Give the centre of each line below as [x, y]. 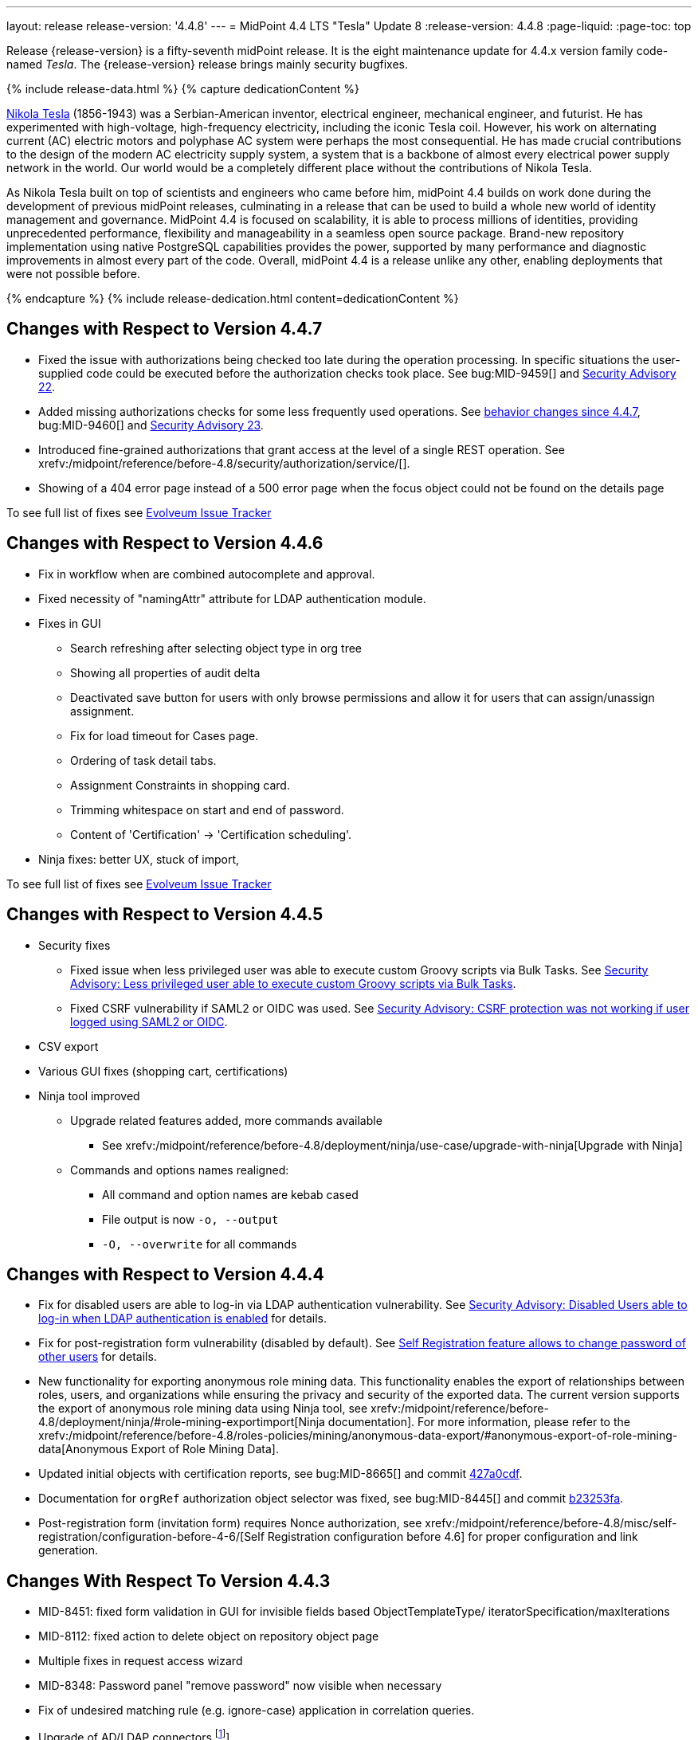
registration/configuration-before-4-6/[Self [151, 1537]
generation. [68, 1550]
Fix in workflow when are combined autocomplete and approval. [207, 574]
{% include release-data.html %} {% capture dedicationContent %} [183, 89]
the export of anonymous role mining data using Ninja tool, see [203, 1409]
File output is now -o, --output [190, 1219]
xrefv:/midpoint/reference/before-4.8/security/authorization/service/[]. [224, 463]
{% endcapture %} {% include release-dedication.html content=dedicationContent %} [233, 298]
